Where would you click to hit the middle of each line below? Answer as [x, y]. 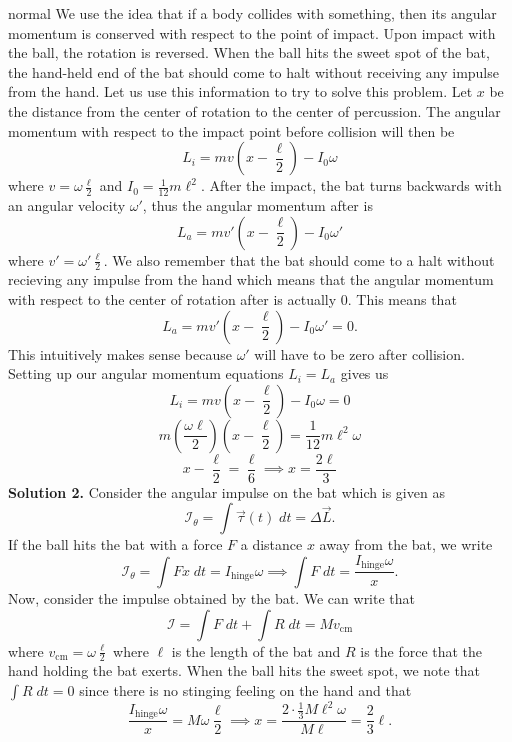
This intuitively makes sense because [120, 353]
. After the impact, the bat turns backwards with [351, 185]
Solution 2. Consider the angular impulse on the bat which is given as [226, 491]
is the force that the [421, 650]
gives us [364, 373]
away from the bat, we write [406, 544]
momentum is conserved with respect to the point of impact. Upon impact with [252, 32]
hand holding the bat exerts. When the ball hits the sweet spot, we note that [244, 670]
